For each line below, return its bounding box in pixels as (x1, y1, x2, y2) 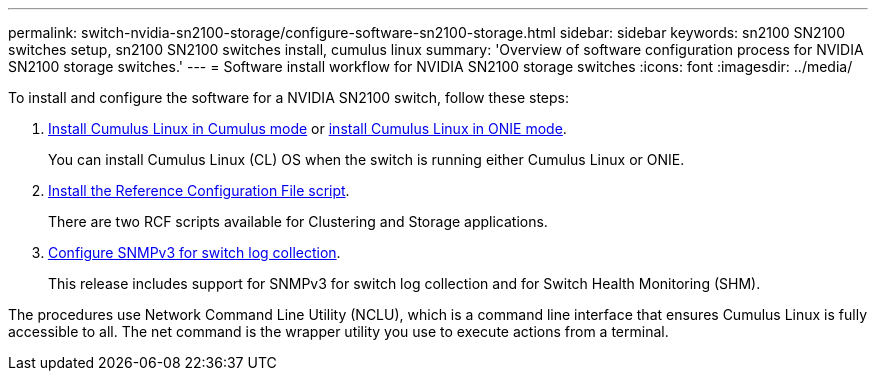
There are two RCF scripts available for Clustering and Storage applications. (48, 213, 548, 230)
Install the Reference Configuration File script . (48, 182, 350, 199)
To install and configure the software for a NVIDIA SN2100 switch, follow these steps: (8, 89, 569, 106)
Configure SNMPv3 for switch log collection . (48, 244, 341, 261)
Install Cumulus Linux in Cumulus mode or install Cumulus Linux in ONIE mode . (48, 120, 567, 137)
